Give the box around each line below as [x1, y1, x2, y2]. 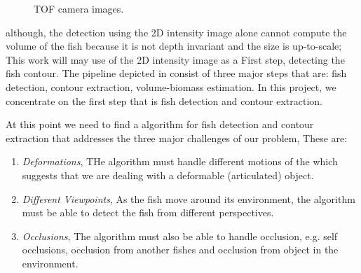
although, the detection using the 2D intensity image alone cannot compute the [6, 24, 347, 39]
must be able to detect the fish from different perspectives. [22, 205, 274, 220]
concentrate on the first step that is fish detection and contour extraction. [6, 93, 322, 108]
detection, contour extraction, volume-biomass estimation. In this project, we [6, 79, 336, 94]
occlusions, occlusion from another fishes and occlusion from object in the [22, 242, 339, 257]
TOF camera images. [34, 1, 124, 15]
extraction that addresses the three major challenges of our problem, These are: [6, 130, 348, 145]
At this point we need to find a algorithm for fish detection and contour [6, 117, 314, 132]
